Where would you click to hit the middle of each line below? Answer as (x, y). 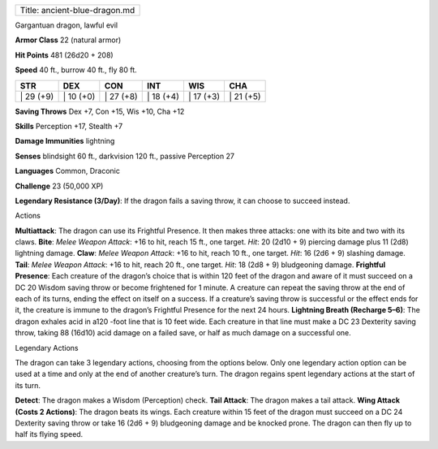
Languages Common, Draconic (68, 171)
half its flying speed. (49, 434)
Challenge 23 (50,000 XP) (59, 186)
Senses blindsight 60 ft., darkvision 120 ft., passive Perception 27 (125, 156)
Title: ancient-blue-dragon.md (77, 10)
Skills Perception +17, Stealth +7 (69, 126)
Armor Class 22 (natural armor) (68, 40)
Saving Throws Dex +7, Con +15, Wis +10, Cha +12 (100, 111)
